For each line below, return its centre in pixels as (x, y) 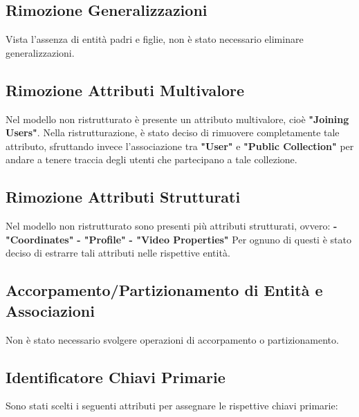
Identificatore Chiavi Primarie (116, 377)
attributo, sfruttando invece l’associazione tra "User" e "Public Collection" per (180, 146)
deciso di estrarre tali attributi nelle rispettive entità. (118, 253)
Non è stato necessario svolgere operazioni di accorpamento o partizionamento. (172, 339)
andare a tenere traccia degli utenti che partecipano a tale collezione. (151, 159)
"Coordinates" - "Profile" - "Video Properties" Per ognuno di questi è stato (178, 239)
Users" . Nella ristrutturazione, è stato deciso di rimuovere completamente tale (173, 132)
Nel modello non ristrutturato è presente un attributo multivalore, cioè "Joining (177, 119)
